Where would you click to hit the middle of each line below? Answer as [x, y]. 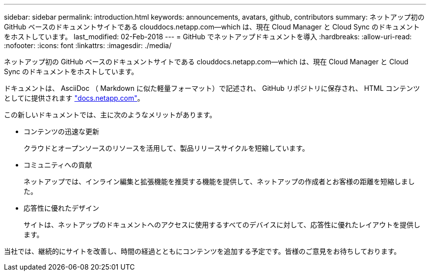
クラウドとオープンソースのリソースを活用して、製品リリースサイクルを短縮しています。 [166, 148]
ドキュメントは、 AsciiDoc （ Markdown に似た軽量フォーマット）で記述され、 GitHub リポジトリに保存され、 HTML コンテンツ [212, 88]
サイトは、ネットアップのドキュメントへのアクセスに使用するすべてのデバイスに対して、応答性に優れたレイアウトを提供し [222, 225]
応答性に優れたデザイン [61, 208]
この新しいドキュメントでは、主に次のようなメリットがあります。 [110, 115]
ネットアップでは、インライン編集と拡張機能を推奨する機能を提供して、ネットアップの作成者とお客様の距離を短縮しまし [219, 181]
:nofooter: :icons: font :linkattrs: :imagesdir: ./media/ [88, 45]
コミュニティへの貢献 [58, 165]
